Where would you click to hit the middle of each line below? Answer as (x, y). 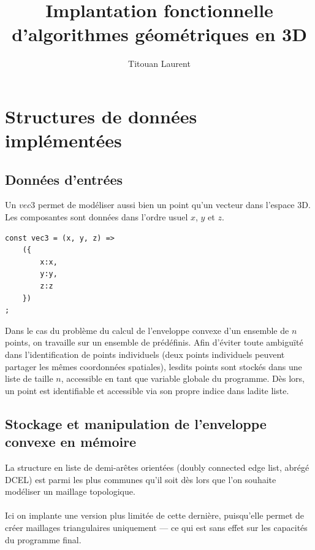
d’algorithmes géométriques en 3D (159, 34)
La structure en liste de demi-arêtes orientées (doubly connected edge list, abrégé (157, 467)
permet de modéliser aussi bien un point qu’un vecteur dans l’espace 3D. (174, 205)
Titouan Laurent (159, 64)
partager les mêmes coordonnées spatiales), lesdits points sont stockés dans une (154, 366)
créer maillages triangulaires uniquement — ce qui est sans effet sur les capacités (156, 527)
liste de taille (29, 378)
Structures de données (101, 116)
